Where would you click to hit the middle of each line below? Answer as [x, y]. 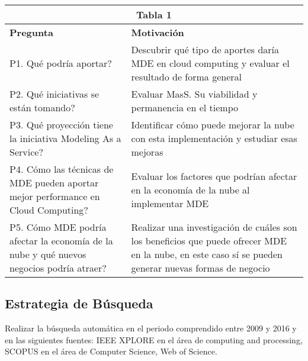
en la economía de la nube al [190, 189]
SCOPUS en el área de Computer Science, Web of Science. [111, 351]
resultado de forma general [186, 77]
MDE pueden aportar [54, 183]
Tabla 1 [154, 14]
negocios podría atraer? [58, 268]
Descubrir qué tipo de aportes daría [205, 49]
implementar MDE [170, 203]
